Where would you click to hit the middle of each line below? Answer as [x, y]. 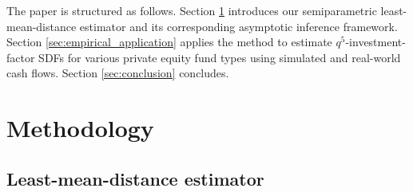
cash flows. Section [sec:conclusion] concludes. [118, 73]
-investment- [375, 42]
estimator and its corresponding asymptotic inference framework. [238, 26]
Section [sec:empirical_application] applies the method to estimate [169, 42]
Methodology [80, 128]
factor [21, 57]
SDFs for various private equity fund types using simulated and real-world [220, 57]
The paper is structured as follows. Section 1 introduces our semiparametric [192, 10]
